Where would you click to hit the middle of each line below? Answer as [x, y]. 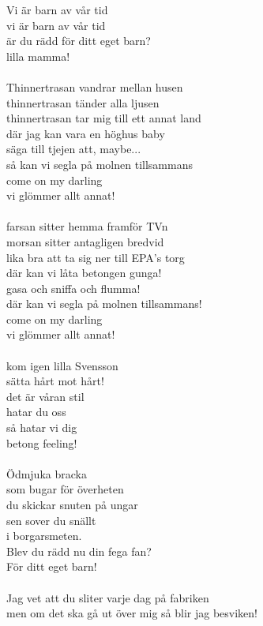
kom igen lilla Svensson [62, 365]
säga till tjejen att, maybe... [74, 149]
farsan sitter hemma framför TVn [87, 226]
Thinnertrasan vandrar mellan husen [95, 86]
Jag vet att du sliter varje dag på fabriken [108, 597]
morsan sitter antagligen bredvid [85, 241]
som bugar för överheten [65, 489]
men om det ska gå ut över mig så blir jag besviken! [132, 613]
